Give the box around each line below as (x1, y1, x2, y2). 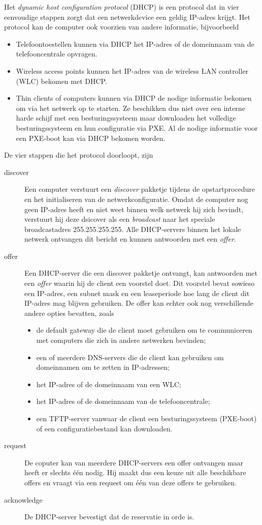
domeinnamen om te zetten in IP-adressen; (36, 362, 170, 372)
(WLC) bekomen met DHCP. (16, 75, 107, 86)
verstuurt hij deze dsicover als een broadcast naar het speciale (24, 214, 215, 224)
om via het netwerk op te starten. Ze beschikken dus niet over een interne (16, 102, 245, 113)
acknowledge (4, 494, 43, 505)
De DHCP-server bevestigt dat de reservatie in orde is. (24, 511, 194, 522)
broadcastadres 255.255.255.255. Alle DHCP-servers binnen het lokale (24, 223, 241, 234)
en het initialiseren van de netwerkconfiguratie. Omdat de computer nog (24, 193, 248, 204)
